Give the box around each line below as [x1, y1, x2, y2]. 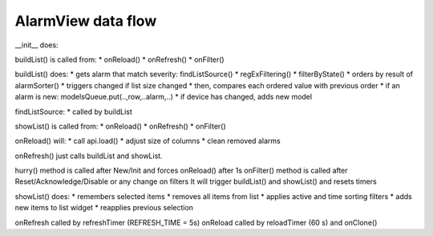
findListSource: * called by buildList [14, 107, 132, 116]
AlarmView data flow [14, 12, 157, 30]
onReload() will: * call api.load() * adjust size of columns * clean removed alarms [14, 136, 281, 146]
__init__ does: [14, 40, 59, 50]
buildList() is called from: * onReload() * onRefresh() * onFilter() [14, 55, 225, 64]
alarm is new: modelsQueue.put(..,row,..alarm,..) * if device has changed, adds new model [14, 92, 313, 102]
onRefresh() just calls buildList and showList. [14, 151, 164, 161]
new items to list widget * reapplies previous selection [14, 203, 194, 213]
